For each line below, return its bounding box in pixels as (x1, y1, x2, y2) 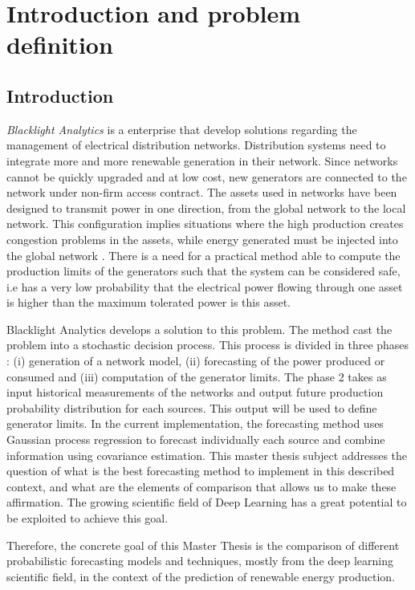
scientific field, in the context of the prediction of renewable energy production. (6, 568, 396, 584)
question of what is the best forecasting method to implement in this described (6, 462, 395, 479)
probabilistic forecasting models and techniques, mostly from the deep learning (6, 552, 394, 569)
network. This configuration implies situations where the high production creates (6, 215, 404, 232)
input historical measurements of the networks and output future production (6, 384, 384, 401)
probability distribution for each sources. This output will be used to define (6, 399, 377, 416)
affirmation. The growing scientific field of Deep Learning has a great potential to (6, 494, 407, 511)
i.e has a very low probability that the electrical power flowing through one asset (6, 278, 403, 295)
